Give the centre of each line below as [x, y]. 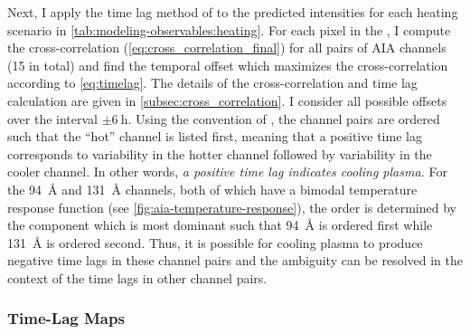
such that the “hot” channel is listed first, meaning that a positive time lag [215, 136]
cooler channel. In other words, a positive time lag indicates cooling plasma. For [228, 172]
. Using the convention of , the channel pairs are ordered [284, 118]
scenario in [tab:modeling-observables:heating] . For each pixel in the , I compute [229, 29]
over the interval [53, 118]
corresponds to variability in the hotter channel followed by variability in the [220, 153]
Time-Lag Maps [66, 318]
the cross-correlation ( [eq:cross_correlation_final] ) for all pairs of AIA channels [227, 48]
